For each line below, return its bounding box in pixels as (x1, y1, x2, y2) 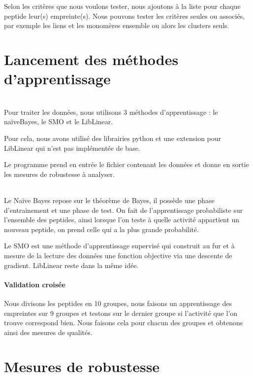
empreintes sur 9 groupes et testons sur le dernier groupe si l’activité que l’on (4, 308, 238, 318)
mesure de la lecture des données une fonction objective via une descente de (4, 250, 232, 260)
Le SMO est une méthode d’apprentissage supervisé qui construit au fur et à (4, 240, 235, 251)
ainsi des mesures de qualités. (4, 327, 93, 337)
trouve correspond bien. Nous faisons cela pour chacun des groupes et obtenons (4, 317, 243, 328)
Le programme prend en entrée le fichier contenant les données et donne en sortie (4, 159, 249, 170)
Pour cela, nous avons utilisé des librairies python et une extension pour (4, 133, 221, 143)
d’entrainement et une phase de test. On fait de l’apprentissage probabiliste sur (4, 205, 243, 215)
